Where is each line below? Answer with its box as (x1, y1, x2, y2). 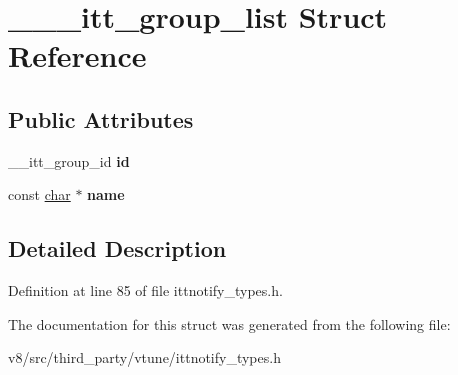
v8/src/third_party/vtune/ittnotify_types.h (8, 347, 281, 368)
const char (8, 184, 71, 205)
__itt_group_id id (8, 150, 130, 171)
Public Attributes (8, 103, 194, 134)
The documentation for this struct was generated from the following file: (8, 313, 451, 334)
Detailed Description (8, 233, 227, 264)
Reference (8, 35, 147, 76)
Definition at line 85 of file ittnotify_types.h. (8, 280, 283, 301)
